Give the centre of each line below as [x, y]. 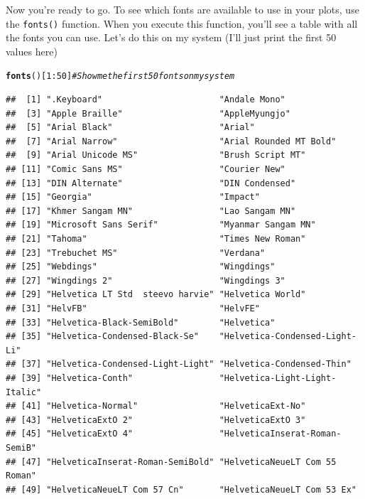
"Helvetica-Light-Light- [278, 378]
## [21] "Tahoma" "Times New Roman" [156, 239]
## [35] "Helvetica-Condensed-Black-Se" [103, 337]
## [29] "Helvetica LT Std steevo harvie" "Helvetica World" [156, 295]
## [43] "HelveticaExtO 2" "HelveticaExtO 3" [156, 420]
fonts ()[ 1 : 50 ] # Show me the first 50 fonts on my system [120, 76]
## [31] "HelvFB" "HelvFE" [133, 308]
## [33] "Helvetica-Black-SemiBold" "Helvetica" [141, 322]
